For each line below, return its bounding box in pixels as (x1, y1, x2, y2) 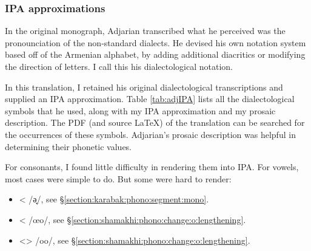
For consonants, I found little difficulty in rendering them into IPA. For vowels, (5, 160, 299, 173)
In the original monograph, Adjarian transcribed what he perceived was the (5, 24, 286, 37)
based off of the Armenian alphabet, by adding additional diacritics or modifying (5, 48, 306, 61)
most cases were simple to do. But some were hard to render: (5, 172, 232, 185)
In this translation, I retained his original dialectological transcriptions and (5, 80, 283, 93)
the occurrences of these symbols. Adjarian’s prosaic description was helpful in (5, 128, 296, 140)
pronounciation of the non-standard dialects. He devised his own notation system (5, 36, 306, 49)
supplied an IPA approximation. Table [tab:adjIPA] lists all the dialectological (5, 92, 295, 105)
